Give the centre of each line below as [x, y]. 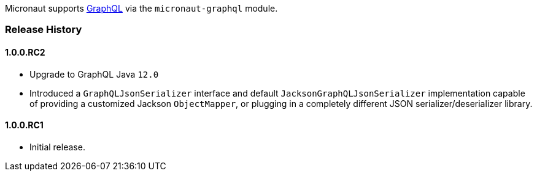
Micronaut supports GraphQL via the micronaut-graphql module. [141, 8]
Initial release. [57, 147]
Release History [44, 30]
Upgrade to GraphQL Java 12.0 [94, 74]
